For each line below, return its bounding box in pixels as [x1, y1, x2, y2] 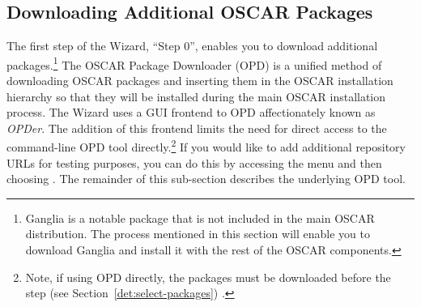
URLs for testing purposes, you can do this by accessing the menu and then [6, 154, 382, 171]
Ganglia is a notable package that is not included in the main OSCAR [25, 209, 375, 226]
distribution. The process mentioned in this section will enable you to [25, 225, 370, 242]
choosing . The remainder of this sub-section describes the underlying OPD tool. [6, 170, 406, 187]
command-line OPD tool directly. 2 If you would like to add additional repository [6, 136, 406, 156]
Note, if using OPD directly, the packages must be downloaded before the [25, 268, 391, 285]
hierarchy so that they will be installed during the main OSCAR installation [6, 87, 386, 104]
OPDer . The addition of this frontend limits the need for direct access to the [6, 119, 387, 136]
